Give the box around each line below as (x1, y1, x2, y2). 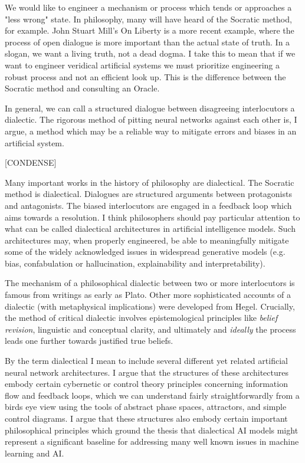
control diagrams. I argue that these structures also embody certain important (5, 412, 288, 424)
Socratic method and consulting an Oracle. (5, 82, 160, 94)
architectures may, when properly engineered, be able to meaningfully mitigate (5, 234, 289, 246)
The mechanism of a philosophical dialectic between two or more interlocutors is (5, 277, 295, 289)
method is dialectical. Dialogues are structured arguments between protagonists (5, 188, 292, 200)
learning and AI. (5, 446, 64, 459)
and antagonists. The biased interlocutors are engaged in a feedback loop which (5, 199, 292, 211)
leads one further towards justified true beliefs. (5, 334, 173, 347)
